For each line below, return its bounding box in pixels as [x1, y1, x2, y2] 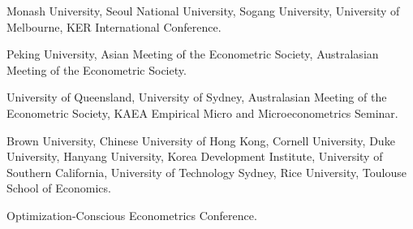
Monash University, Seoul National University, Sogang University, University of [6, 2, 400, 19]
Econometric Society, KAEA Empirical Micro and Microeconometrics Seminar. [6, 104, 398, 121]
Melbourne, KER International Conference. [6, 18, 222, 35]
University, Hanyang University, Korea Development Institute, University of [6, 148, 383, 165]
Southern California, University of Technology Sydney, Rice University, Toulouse [6, 163, 407, 180]
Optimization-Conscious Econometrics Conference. [6, 206, 257, 223]
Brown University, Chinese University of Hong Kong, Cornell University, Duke [6, 132, 395, 149]
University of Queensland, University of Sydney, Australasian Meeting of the [6, 89, 387, 106]
